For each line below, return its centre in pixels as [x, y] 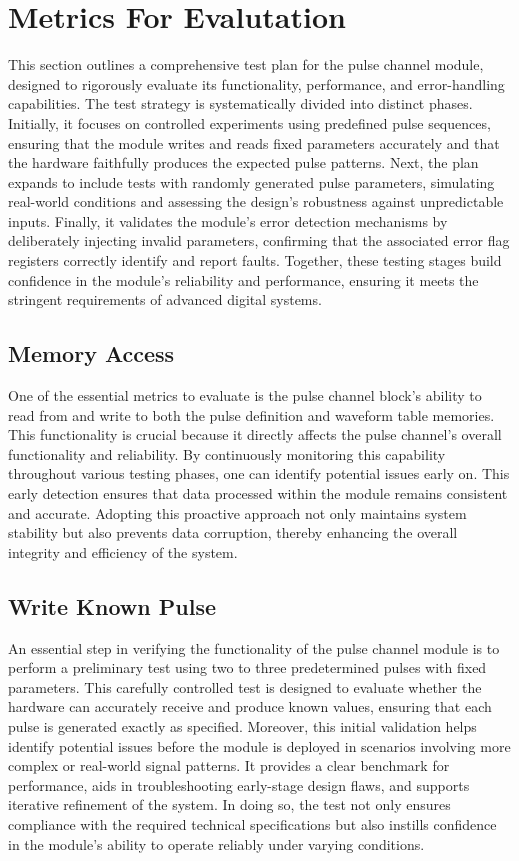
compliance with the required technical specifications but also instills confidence [252, 823]
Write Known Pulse [112, 605]
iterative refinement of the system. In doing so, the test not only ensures [229, 804]
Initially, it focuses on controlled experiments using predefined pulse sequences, [249, 122]
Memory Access [91, 353]
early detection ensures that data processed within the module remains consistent [258, 493]
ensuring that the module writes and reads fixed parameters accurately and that [254, 142]
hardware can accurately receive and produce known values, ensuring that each [250, 706]
